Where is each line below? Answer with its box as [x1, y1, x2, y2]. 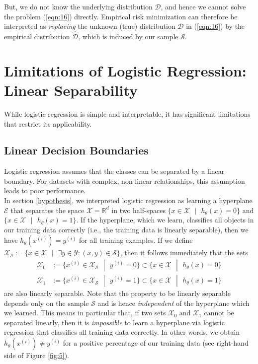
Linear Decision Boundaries [4, 143, 149, 158]
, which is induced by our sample [78, 31, 178, 41]
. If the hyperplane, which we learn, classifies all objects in [76, 215, 254, 225]
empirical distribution [4, 31, 70, 41]
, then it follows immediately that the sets [120, 247, 248, 258]
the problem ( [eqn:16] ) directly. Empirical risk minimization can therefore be [4, 11, 238, 21]
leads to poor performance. [4, 185, 86, 196]
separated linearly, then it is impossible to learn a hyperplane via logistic [4, 317, 225, 327]
